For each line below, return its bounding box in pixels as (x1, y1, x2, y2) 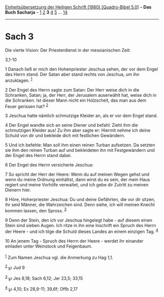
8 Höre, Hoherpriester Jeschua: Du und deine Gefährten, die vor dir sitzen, (5, 197, 155, 203)
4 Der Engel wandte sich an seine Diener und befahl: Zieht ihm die (5, 122, 138, 128)
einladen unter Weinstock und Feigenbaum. (5, 243, 93, 249)
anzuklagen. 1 (5, 76, 33, 83)
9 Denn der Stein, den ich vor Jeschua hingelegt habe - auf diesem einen (5, 217, 153, 223)
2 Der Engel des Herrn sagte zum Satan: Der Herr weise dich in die (5, 87, 140, 92)
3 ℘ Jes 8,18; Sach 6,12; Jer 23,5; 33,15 (5, 274, 83, 281)
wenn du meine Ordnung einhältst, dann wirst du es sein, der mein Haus (5, 177, 150, 183)
